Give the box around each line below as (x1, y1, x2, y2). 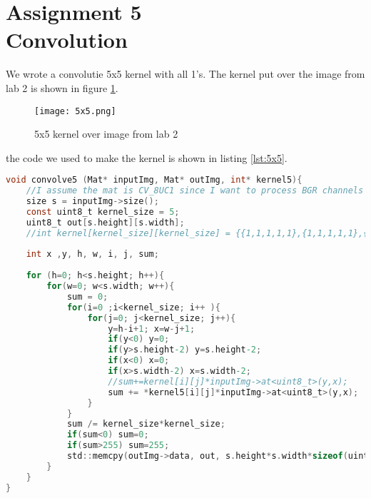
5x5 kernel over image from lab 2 (34, 126, 178, 141)
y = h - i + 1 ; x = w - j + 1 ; (108, 323, 195, 334)
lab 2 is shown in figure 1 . (6, 80, 118, 95)
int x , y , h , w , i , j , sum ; (26, 249, 159, 260)
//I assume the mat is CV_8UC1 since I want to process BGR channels (26, 186, 364, 196)
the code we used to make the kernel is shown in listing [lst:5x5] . (6, 150, 288, 165)
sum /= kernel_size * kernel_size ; (66, 419, 225, 430)
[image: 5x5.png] (34, 106, 116, 116)
